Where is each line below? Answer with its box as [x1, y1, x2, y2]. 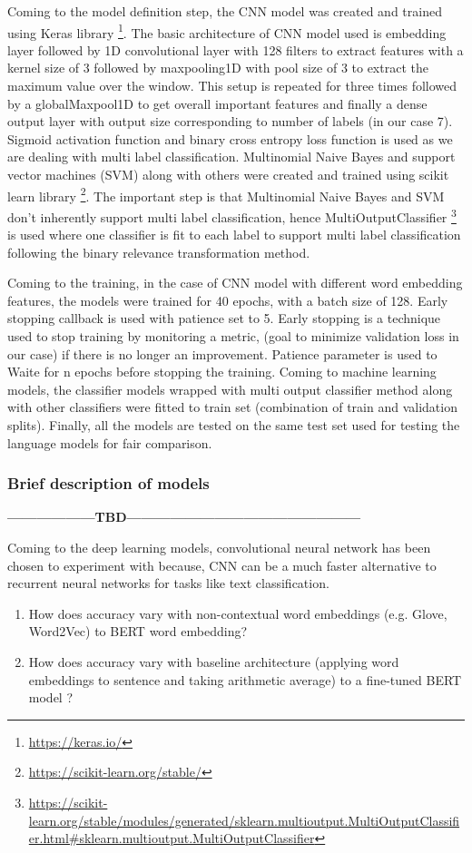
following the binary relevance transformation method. [7, 242, 310, 261]
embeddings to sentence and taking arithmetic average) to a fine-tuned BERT [28, 670, 462, 689]
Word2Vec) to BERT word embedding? [28, 622, 248, 641]
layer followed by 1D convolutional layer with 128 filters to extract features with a [7, 40, 464, 59]
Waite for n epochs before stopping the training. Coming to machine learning [7, 362, 437, 381]
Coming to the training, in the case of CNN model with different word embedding [7, 273, 463, 292]
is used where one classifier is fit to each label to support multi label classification [7, 225, 461, 244]
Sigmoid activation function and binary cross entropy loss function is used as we [7, 129, 453, 148]
